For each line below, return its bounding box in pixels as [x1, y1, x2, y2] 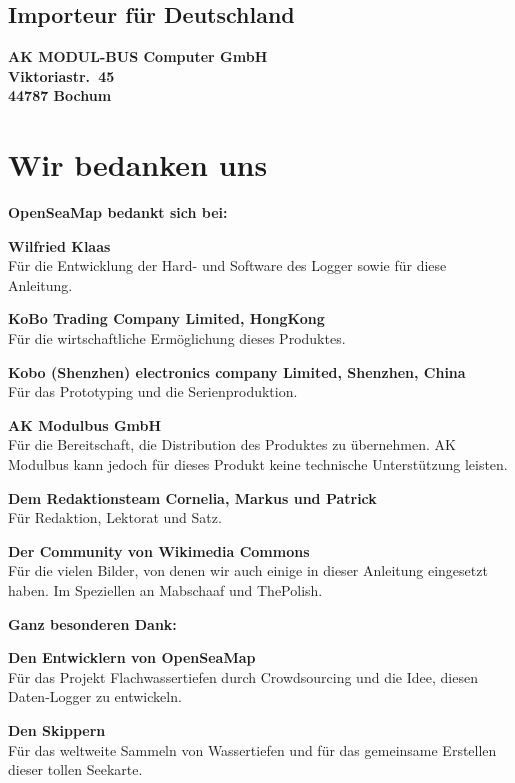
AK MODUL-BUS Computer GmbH [8, 46, 268, 67]
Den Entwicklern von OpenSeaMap [8, 647, 256, 668]
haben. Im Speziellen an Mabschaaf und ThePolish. [8, 580, 323, 601]
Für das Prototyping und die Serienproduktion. [8, 381, 298, 402]
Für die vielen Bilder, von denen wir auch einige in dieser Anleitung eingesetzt [8, 560, 488, 581]
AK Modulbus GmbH [8, 414, 162, 435]
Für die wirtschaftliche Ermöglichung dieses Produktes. [8, 328, 346, 349]
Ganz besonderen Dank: [8, 613, 177, 634]
